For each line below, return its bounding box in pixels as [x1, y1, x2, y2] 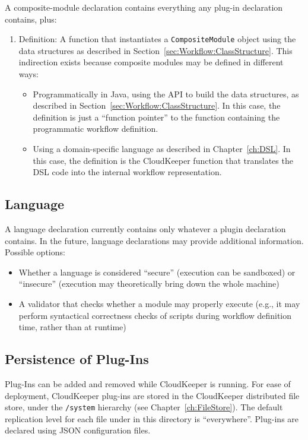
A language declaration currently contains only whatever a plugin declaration [5, 222, 286, 235]
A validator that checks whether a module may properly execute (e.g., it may [18, 297, 300, 309]
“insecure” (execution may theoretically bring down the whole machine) [18, 277, 280, 290]
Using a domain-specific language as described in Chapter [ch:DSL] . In [33, 143, 291, 154]
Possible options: [5, 246, 65, 258]
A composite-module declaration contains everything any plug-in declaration [5, 1, 283, 13]
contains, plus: [5, 12, 57, 25]
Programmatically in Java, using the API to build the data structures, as [33, 87, 299, 100]
